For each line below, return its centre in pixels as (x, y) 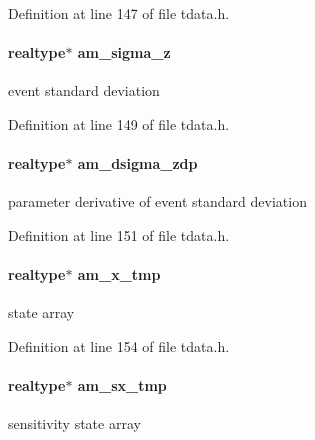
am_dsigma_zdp (137, 163)
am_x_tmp (119, 274)
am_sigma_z (124, 52)
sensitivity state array (74, 423)
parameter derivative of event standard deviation (157, 201)
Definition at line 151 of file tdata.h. (119, 234)
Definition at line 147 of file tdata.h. (119, 13)
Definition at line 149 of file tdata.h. (119, 123)
